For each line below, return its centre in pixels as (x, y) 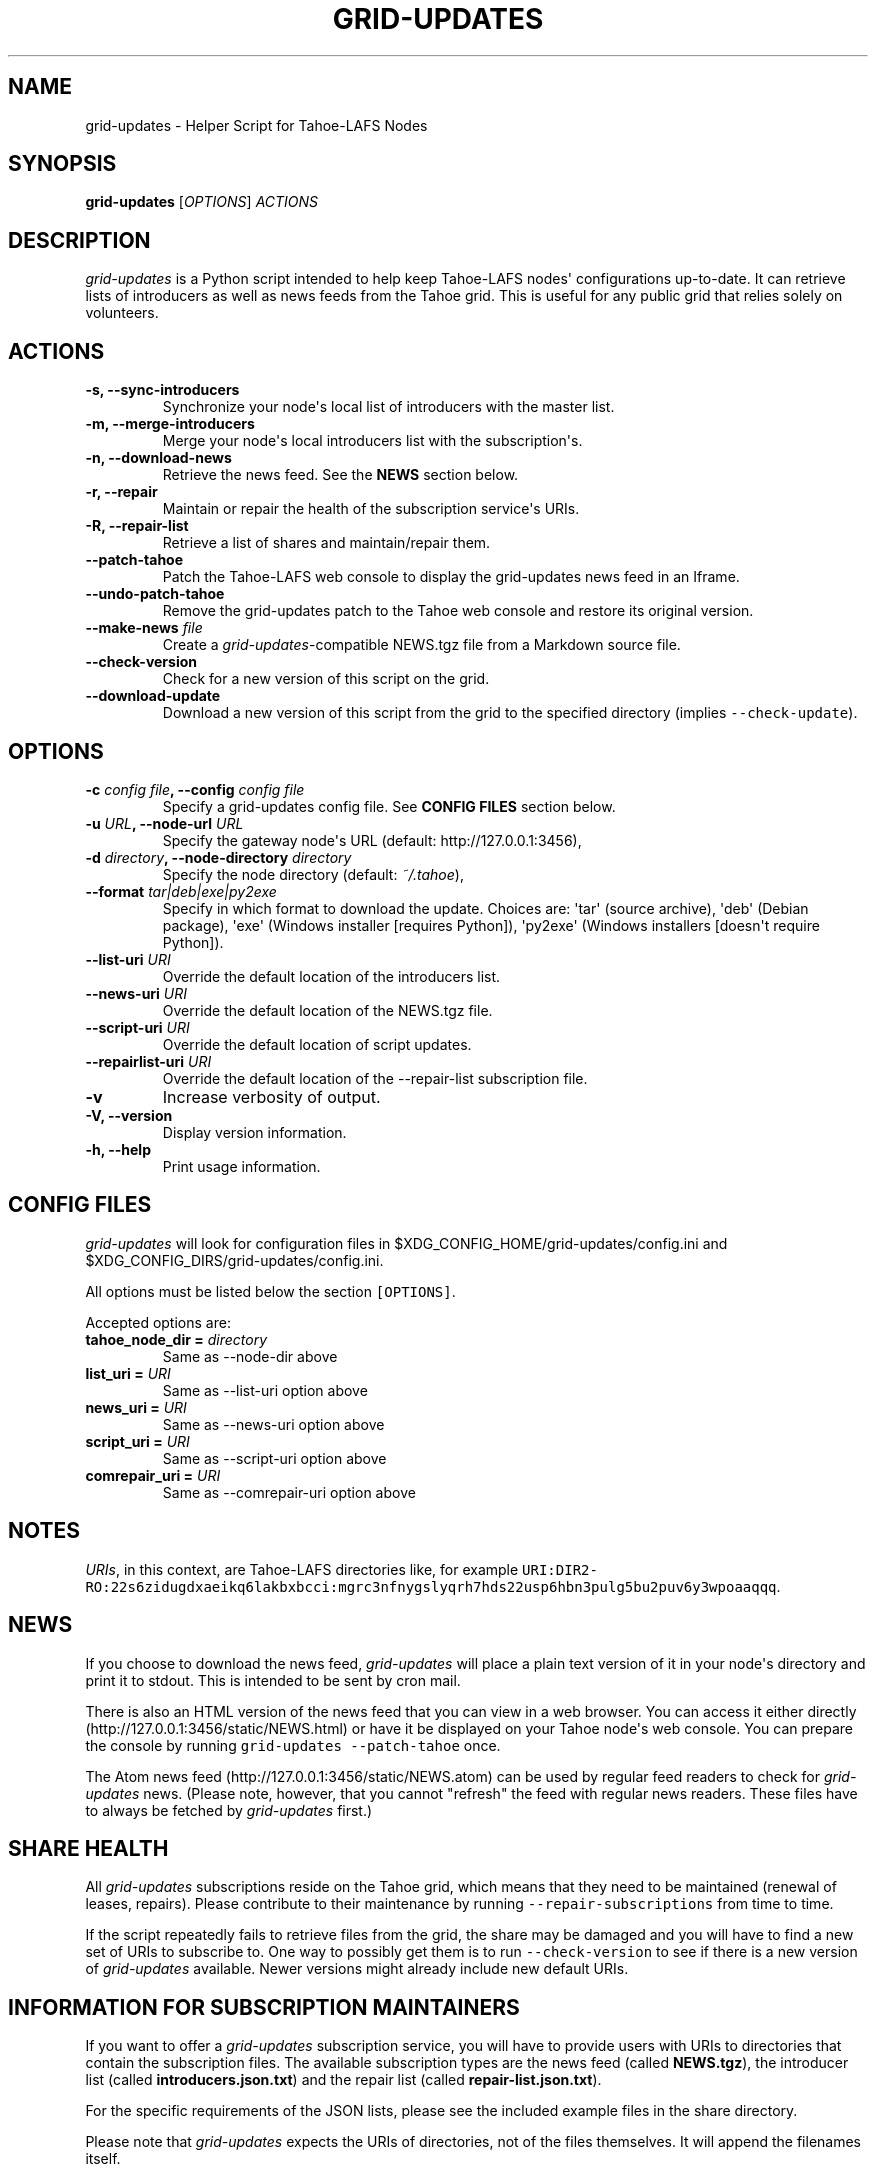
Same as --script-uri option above (274, 1458)
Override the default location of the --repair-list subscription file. (375, 1078)
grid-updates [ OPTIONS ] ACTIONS (202, 202)
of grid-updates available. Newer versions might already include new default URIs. (357, 1969)
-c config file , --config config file (195, 789)
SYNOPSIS (62, 164)
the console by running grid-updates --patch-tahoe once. (293, 1745)
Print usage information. (241, 1166)
